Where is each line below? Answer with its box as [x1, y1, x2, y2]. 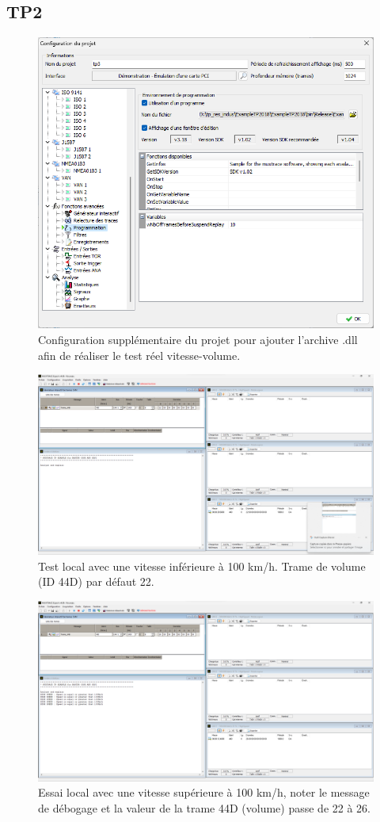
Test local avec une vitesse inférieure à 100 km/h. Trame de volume [38, 557, 366, 574]
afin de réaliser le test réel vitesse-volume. [38, 346, 241, 363]
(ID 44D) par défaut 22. [38, 573, 154, 590]
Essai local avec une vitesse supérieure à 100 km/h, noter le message [38, 784, 370, 801]
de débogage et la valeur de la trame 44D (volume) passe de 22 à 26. [38, 799, 370, 816]
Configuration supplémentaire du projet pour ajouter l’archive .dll [38, 331, 358, 348]
